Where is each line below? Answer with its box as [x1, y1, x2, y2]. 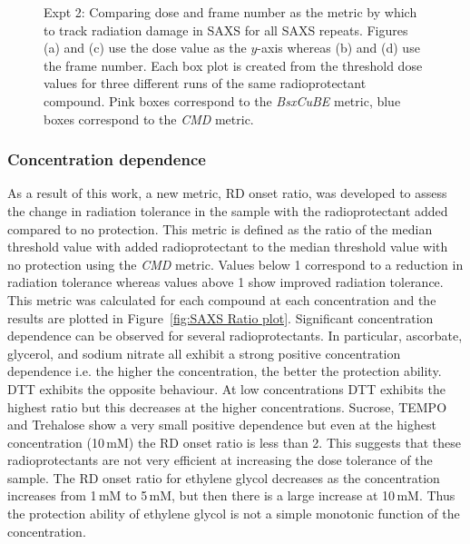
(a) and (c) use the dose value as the [44, 38, 247, 57]
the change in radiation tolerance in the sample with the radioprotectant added [7, 201, 448, 220]
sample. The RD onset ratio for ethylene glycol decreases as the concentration [7, 468, 440, 487]
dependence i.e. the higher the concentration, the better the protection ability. [7, 361, 442, 381]
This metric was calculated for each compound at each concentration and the [7, 290, 436, 309]
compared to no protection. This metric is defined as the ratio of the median [7, 219, 433, 238]
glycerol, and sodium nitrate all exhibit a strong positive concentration [7, 343, 401, 362]
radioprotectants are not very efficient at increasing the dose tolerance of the [7, 450, 433, 470]
